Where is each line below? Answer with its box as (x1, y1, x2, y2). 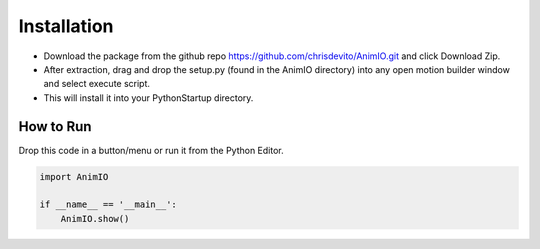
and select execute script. (43, 78, 150, 90)
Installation (18, 15, 114, 37)
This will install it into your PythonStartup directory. (43, 91, 254, 104)
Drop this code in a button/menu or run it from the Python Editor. (18, 144, 284, 156)
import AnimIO (39, 171, 109, 182)
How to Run (18, 118, 92, 135)
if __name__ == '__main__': (39, 199, 177, 210)
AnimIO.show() (60, 213, 130, 224)
